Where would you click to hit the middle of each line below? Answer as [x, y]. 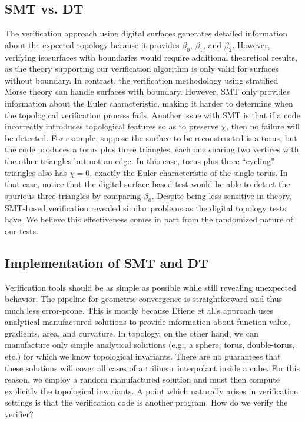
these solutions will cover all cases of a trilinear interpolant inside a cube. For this [152, 368]
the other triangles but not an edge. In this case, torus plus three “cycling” [140, 160]
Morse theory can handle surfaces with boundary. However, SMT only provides [147, 92]
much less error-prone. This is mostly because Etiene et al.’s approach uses [139, 310]
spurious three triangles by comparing [73, 195]
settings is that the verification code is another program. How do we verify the [146, 402]
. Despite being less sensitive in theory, [221, 195]
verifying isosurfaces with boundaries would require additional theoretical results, [151, 57]
